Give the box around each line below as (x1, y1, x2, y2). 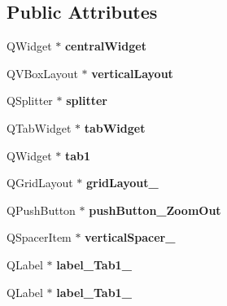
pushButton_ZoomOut (89, 201, 221, 218)
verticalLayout (91, 64, 173, 81)
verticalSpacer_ (85, 229, 176, 246)
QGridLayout (7, 174, 73, 191)
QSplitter (7, 92, 53, 109)
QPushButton (7, 201, 76, 218)
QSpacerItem (7, 229, 72, 246)
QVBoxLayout (7, 64, 78, 81)
